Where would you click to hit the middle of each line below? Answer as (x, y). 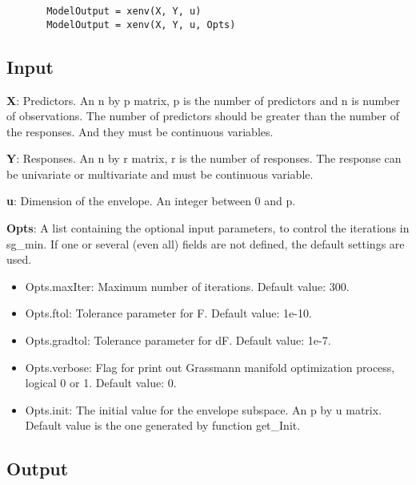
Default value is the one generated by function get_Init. (163, 425)
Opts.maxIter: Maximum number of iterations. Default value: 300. (187, 286)
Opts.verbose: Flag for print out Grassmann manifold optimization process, (210, 367)
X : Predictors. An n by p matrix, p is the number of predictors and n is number (203, 100)
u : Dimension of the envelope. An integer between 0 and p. (151, 201)
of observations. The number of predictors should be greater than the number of (203, 116)
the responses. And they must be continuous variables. (140, 131)
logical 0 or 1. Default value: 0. (101, 383)
